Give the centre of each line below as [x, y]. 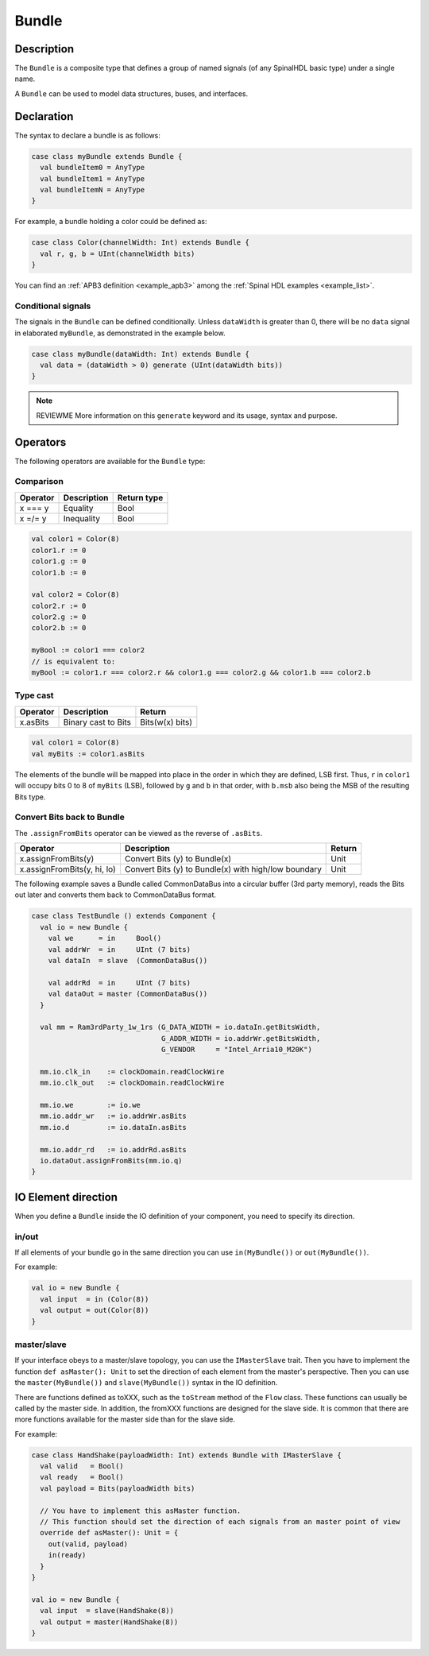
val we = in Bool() [105, 938]
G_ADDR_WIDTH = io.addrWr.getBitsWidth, [241, 1038]
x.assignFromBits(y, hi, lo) [68, 869]
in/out [27, 1236]
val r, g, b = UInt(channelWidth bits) [118, 253]
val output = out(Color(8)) [95, 1310]
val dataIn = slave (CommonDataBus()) [128, 960]
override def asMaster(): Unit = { [109, 1533]
